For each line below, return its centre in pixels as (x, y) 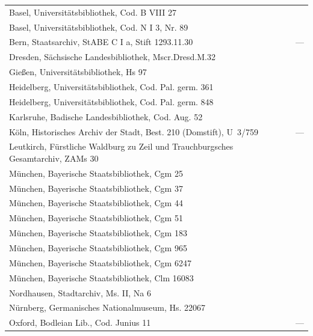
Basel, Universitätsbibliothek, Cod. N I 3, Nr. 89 (99, 27)
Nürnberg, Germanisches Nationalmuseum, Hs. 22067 (107, 307)
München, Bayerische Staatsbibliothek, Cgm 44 (96, 203)
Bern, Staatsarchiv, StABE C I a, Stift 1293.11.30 (101, 42)
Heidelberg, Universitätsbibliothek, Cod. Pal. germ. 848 (111, 101)
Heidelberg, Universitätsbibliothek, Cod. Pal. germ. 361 (111, 86)
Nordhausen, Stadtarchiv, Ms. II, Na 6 (80, 292)
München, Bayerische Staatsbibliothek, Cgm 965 (98, 248)
